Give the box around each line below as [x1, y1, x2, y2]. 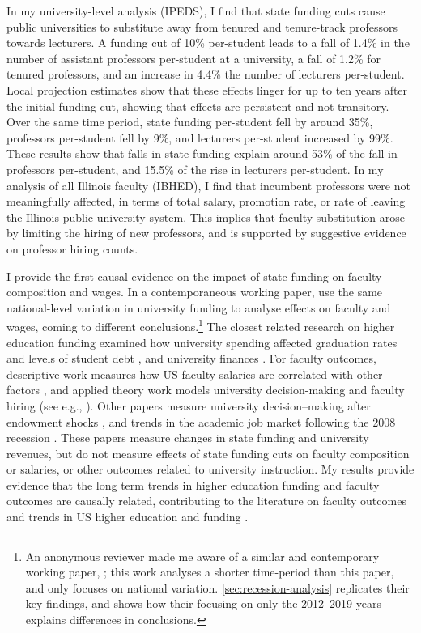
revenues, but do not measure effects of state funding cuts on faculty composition [6, 444, 410, 461]
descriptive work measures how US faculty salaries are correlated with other [6, 365, 383, 382]
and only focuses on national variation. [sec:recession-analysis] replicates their [25, 579, 410, 596]
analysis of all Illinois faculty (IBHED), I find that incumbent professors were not [6, 176, 410, 193]
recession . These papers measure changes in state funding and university [6, 429, 369, 446]
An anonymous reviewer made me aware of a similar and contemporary [25, 547, 380, 564]
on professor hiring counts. [6, 240, 138, 257]
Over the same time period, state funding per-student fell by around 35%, [6, 113, 373, 130]
